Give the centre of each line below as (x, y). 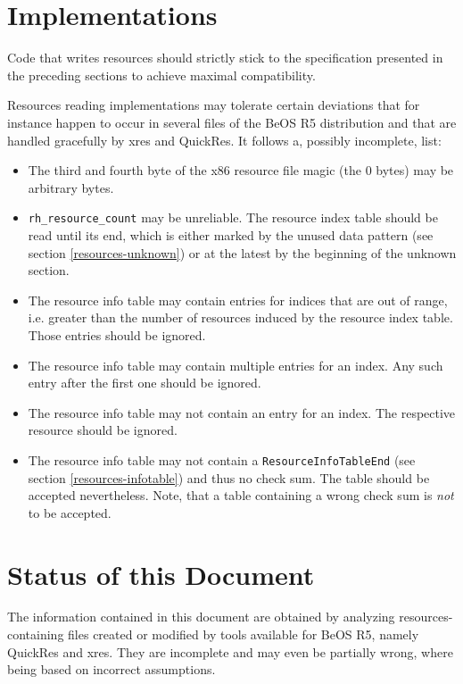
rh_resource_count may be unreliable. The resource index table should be (233, 217)
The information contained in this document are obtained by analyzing (201, 617)
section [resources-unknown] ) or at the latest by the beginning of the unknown (242, 252)
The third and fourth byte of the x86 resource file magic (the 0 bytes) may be (241, 170)
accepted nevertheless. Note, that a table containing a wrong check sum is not (241, 495)
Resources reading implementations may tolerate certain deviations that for (214, 105)
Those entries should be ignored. (117, 334)
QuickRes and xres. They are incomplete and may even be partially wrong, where (230, 651)
